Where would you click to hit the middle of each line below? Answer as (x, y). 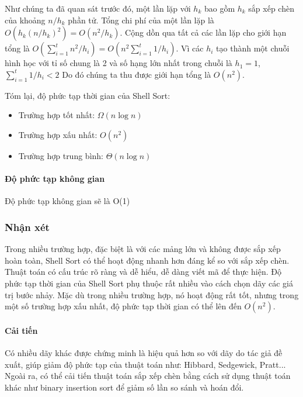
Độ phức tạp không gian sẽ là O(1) (67, 201)
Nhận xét (27, 227)
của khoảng (25, 20)
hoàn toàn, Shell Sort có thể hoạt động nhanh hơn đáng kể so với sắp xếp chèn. (147, 260)
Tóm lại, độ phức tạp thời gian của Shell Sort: (88, 95)
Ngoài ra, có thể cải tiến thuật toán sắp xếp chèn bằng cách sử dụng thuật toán (148, 376)
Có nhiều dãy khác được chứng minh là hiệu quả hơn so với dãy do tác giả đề (144, 352)
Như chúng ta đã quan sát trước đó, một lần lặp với (98, 8)
